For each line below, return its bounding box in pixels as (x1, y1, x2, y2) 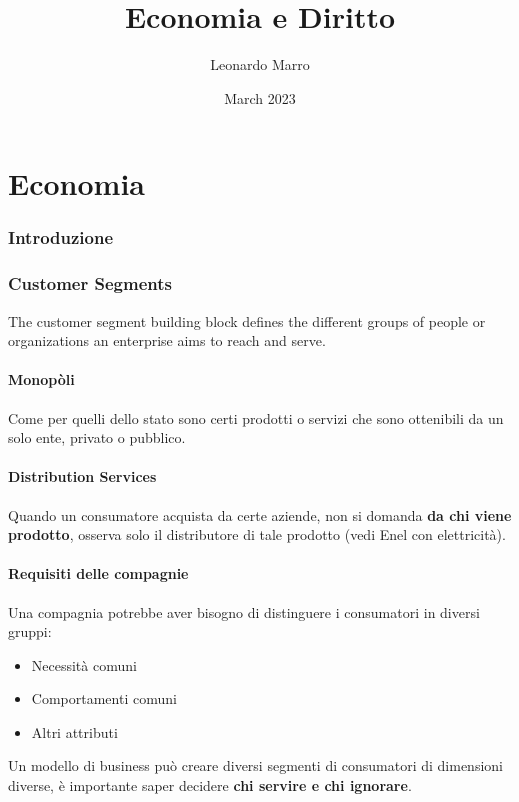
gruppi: (8, 621, 52, 642)
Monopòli (8, 369, 75, 390)
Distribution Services (8, 466, 157, 487)
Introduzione (8, 225, 114, 250)
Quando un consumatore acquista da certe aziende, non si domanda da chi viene (8, 504, 512, 525)
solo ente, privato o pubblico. (8, 427, 186, 448)
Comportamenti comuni (31, 688, 177, 709)
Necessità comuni (31, 654, 137, 675)
